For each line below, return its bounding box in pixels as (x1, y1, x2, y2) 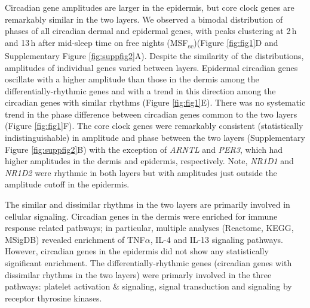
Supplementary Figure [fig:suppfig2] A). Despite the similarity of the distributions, (5, 49, 304, 61)
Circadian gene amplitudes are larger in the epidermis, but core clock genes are (5, 1, 294, 13)
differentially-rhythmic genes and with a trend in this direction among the (5, 84, 276, 97)
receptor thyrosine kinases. (5, 291, 102, 304)
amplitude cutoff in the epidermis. (5, 178, 130, 190)
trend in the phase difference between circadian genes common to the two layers (5, 107, 297, 120)
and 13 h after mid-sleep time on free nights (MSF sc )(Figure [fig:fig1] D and (5, 36, 278, 50)
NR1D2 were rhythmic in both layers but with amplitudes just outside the (5, 166, 277, 178)
